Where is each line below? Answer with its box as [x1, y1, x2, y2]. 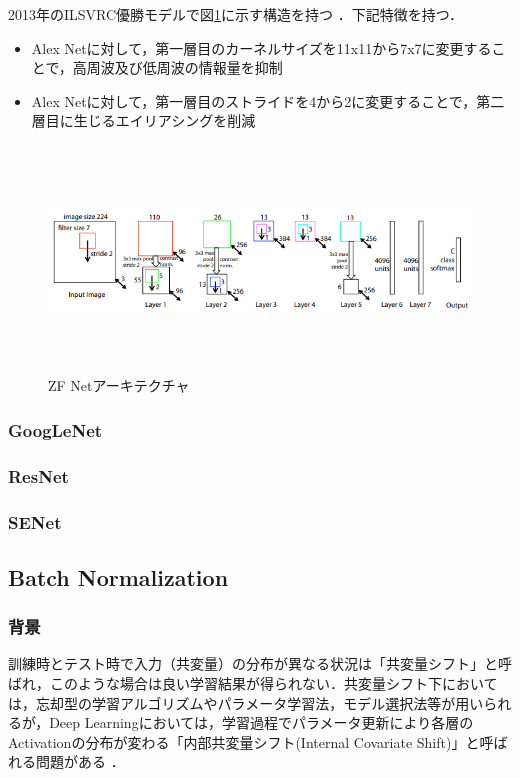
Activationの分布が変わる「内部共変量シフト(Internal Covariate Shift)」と [8, 731, 480, 752]
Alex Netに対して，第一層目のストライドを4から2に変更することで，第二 [31, 90, 505, 111]
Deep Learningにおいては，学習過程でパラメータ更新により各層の [49, 712, 474, 733]
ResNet [8, 463, 69, 488]
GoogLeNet [8, 417, 103, 442]
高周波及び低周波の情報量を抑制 [72, 57, 283, 78]
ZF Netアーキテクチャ [48, 375, 190, 396]
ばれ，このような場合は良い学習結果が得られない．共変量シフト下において [8, 673, 498, 694]
